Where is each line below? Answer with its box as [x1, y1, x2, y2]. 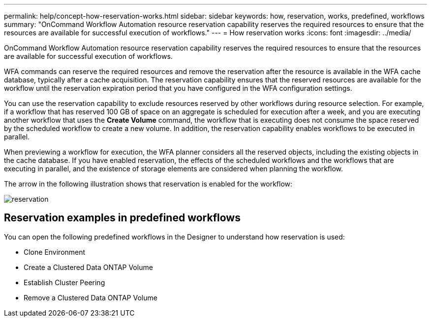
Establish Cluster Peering [24, 278, 105, 287]
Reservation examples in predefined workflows [4, 212, 241, 224]
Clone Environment [24, 247, 86, 256]
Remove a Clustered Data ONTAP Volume [24, 293, 157, 302]
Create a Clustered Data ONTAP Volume [24, 263, 153, 271]
